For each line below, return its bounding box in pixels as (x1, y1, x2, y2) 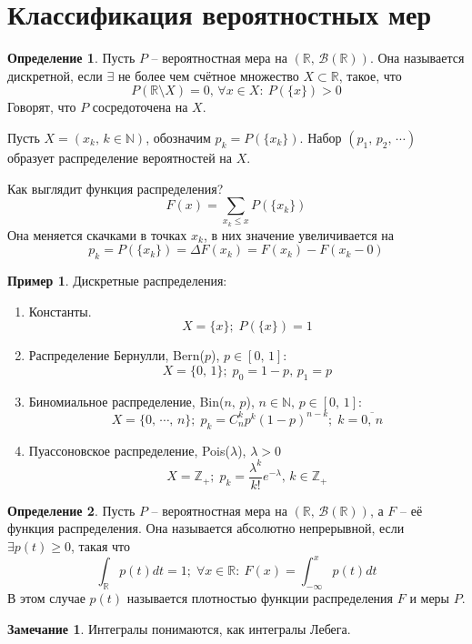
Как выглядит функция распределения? (7, 178, 224, 197)
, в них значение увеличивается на (203, 225, 395, 244)
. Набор (299, 127, 342, 146)
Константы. (28, 301, 92, 320)
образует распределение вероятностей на (7, 147, 233, 166)
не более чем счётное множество (117, 65, 299, 85)
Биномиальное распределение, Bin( (28, 391, 225, 410)
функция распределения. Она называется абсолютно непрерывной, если (7, 518, 405, 538)
